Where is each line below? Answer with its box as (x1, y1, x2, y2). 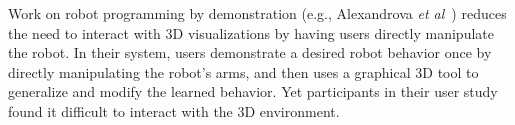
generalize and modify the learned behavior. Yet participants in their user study (8, 81, 498, 102)
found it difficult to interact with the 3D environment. (8, 100, 340, 121)
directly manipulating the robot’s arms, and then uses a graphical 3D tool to (8, 61, 479, 82)
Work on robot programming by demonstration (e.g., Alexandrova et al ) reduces (8, 3, 507, 23)
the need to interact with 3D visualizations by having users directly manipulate (8, 22, 494, 43)
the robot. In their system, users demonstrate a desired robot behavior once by (8, 42, 492, 63)
